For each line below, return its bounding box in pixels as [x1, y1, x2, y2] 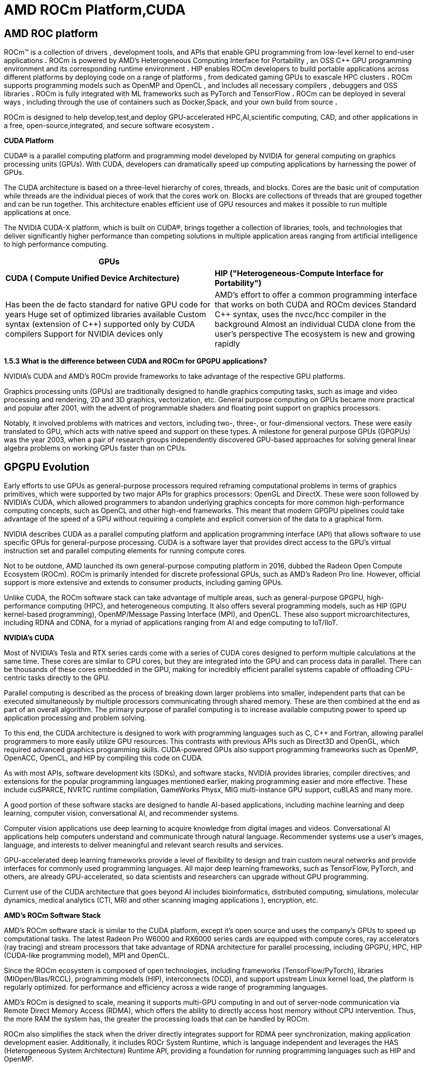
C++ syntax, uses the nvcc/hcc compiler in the [215, 309, 386, 320]
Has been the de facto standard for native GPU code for [5, 300, 210, 310]
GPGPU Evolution [4, 460, 90, 473]
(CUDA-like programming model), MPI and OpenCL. [4, 951, 170, 960]
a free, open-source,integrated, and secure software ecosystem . [4, 121, 214, 130]
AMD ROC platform [4, 27, 98, 40]
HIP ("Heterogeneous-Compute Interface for [215, 268, 384, 279]
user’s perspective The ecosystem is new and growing [215, 329, 415, 339]
